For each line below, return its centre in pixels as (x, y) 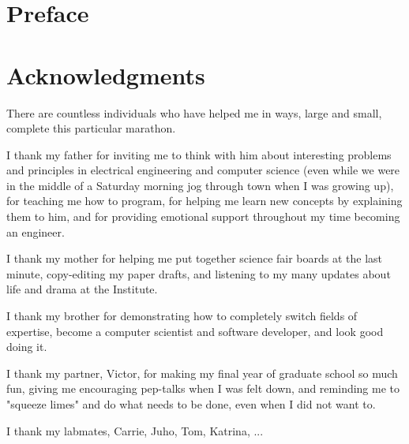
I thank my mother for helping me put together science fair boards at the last (195, 258)
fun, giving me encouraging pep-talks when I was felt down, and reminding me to (203, 388)
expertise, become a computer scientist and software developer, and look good (195, 331)
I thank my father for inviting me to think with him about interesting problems (199, 154)
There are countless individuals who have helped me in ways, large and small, (194, 112)
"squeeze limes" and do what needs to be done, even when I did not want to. (191, 404)
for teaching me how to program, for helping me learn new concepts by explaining (204, 201)
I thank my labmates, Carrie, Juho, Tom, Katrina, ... (135, 430)
